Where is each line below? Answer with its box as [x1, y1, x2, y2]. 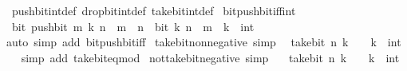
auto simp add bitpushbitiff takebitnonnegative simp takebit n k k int [6, 34, 401, 50]
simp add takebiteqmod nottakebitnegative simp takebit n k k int [21, 49, 400, 65]
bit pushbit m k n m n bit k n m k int [11, 18, 255, 34]
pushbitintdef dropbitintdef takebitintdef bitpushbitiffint [11, 2, 296, 18]
